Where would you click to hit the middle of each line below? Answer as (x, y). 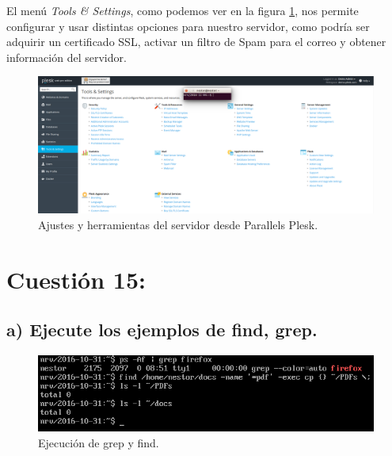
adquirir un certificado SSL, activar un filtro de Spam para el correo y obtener (196, 42)
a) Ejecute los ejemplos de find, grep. (162, 330)
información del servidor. (67, 57)
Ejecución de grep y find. (99, 442)
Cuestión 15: (76, 279)
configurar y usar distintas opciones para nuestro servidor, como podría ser (188, 26)
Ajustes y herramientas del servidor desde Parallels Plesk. (178, 225)
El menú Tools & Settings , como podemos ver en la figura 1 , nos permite (183, 10)
